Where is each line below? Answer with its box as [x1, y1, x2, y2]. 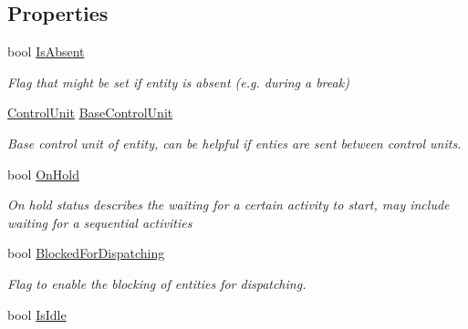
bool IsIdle [7, 304, 67, 324]
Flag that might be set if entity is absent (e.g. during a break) [7, 72, 349, 91]
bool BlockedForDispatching [7, 243, 165, 262]
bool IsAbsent [7, 42, 85, 61]
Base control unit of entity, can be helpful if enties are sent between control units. [7, 133, 462, 152]
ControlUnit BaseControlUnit [7, 103, 173, 122]
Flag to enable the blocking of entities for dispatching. [7, 273, 307, 293]
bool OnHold [7, 164, 79, 183]
